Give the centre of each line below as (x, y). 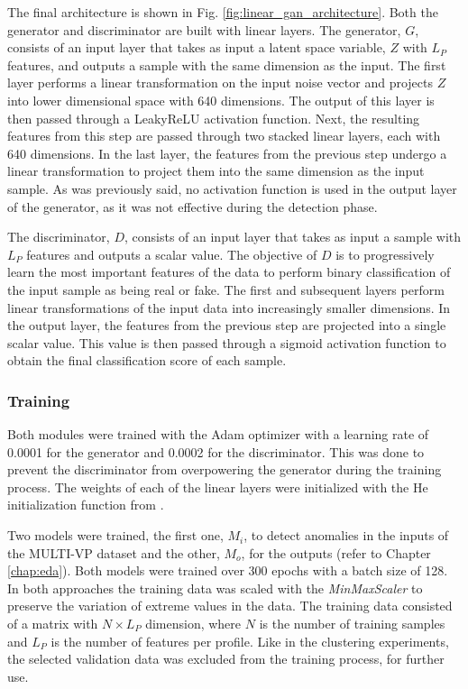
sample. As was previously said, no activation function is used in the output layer (232, 188)
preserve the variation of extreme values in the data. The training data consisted (230, 606)
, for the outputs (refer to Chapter (336, 552)
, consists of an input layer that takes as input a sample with (293, 237)
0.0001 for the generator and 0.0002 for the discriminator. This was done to (216, 451)
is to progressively (385, 254)
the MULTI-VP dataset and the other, (114, 552)
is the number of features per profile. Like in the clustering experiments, (250, 641)
